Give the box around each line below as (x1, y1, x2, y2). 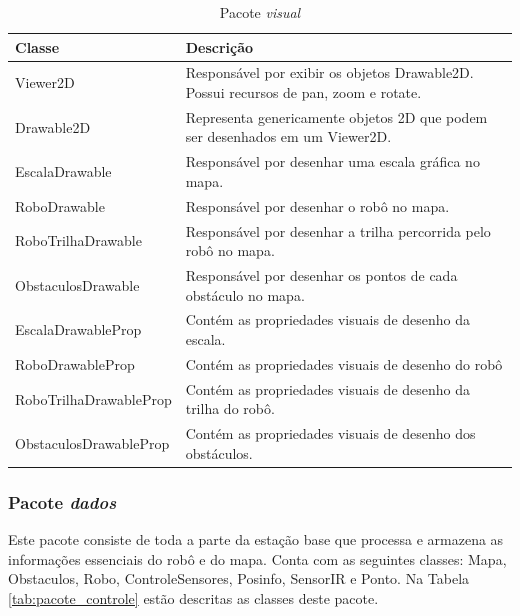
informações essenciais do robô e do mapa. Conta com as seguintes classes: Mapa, (8, 548, 507, 569)
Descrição (185, 36, 254, 57)
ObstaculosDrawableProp (15, 432, 170, 453)
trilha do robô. (185, 398, 275, 419)
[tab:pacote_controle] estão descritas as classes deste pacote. (8, 587, 379, 608)
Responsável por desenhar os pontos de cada (185, 265, 458, 286)
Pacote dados (8, 489, 117, 514)
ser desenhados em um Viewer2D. (185, 126, 392, 147)
